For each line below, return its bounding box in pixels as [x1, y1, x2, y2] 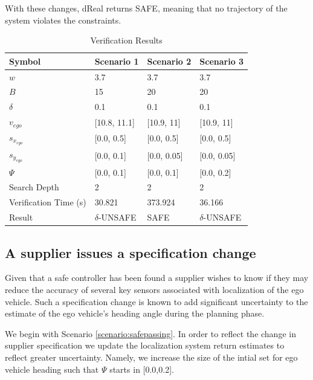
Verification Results [90, 34, 163, 47]
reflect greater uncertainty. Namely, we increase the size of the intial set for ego [5, 351, 298, 364]
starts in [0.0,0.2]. [109, 362, 174, 375]
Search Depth [9, 181, 59, 193]
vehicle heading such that [5, 362, 99, 375]
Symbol [9, 54, 41, 67]
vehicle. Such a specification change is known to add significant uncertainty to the [5, 295, 308, 308]
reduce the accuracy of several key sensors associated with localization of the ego [5, 283, 304, 296]
